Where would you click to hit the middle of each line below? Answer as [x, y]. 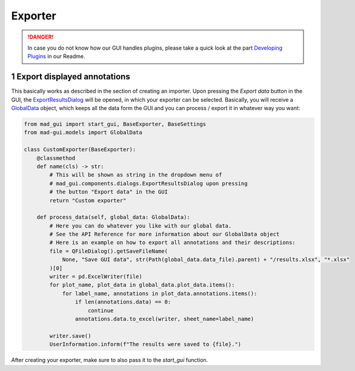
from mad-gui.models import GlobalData [83, 133]
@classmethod [56, 158]
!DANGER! [41, 37]
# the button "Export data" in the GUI [108, 192]
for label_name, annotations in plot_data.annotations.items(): [160, 293]
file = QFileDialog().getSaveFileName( [108, 251]
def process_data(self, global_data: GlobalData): [113, 217]
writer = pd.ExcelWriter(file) [96, 277]
